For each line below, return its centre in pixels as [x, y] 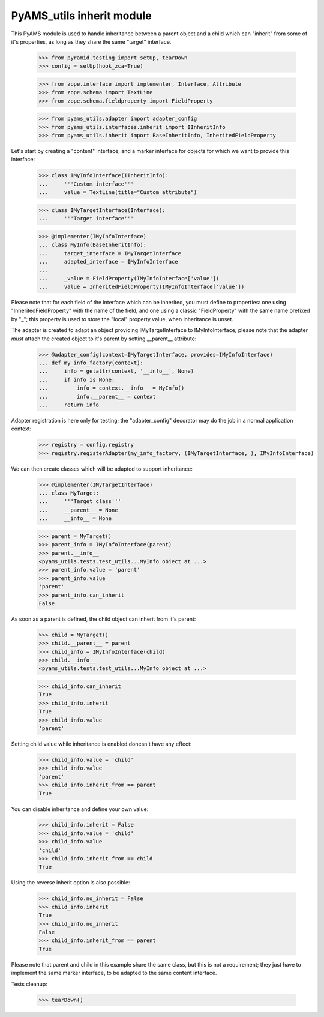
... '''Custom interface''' [86, 184]
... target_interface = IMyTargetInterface [110, 253]
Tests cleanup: [29, 984]
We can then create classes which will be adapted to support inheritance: [102, 469]
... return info [69, 405]
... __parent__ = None [78, 510]
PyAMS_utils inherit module [82, 16]
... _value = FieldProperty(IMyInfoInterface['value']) [129, 278]
